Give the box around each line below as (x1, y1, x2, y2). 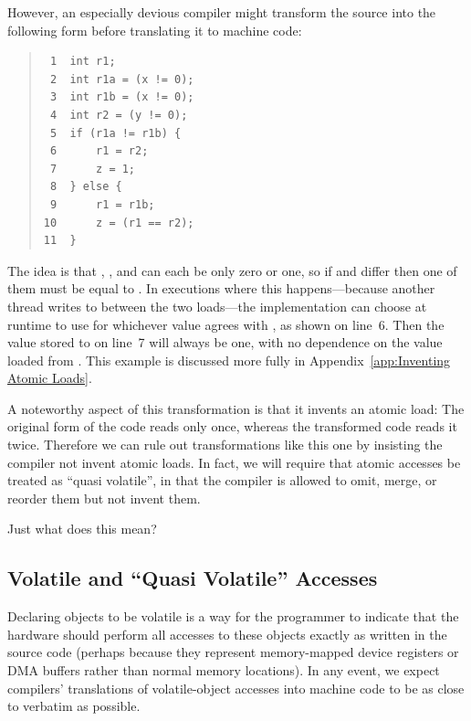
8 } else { (49, 180, 122, 194)
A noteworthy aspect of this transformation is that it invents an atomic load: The (7, 398, 465, 418)
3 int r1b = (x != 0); (49, 90, 194, 104)
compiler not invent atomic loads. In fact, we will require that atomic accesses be (7, 452, 461, 472)
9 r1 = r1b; (49, 197, 155, 211)
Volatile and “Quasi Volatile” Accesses (7, 564, 378, 592)
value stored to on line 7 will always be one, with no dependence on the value (7, 333, 443, 352)
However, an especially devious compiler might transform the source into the (7, 3, 436, 21)
